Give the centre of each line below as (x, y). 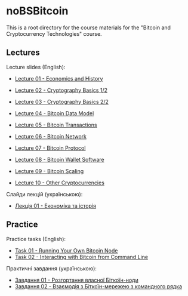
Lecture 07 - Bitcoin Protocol (50, 148)
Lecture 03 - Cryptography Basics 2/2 (62, 101)
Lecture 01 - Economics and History (59, 78)
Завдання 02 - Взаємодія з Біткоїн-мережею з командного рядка (98, 286)
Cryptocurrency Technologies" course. (54, 33)
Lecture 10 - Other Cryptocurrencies (59, 183)
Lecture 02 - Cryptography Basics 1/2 (61, 90)
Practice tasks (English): (36, 239)
